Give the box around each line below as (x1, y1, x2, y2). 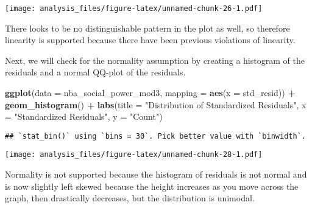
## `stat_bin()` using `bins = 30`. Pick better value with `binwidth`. (5, 131, 306, 140)
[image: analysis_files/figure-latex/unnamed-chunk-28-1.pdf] (5, 150, 263, 159)
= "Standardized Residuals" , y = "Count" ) (5, 110, 163, 123)
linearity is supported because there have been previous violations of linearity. (5, 33, 296, 46)
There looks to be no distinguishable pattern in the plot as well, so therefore (5, 21, 290, 34)
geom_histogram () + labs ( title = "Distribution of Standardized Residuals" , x (5, 98, 307, 111)
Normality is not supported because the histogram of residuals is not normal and (5, 168, 307, 181)
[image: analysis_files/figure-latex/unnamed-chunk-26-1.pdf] (5, 4, 263, 13)
